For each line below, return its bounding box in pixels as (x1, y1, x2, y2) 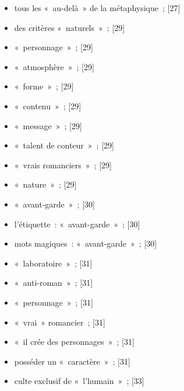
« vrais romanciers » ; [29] (14, 158, 112, 171)
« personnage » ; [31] (14, 296, 93, 308)
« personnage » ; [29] (14, 41, 93, 53)
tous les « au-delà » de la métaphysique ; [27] (14, 2, 181, 13)
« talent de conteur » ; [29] (14, 139, 114, 151)
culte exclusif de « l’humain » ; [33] (14, 375, 144, 387)
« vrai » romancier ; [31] (14, 316, 105, 328)
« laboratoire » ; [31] (14, 257, 93, 269)
